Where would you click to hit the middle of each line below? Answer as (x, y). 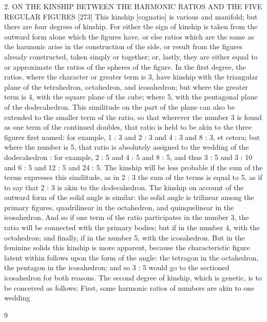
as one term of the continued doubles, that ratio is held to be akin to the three (128, 127)
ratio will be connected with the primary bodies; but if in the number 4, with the (132, 227)
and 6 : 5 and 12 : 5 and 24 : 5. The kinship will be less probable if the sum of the (133, 167)
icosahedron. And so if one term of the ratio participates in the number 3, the (127, 217)
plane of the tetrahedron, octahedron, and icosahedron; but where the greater (126, 86)
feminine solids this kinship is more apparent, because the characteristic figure (127, 247)
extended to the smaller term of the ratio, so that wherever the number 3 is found (133, 117)
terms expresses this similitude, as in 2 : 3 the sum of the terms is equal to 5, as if (133, 177)
